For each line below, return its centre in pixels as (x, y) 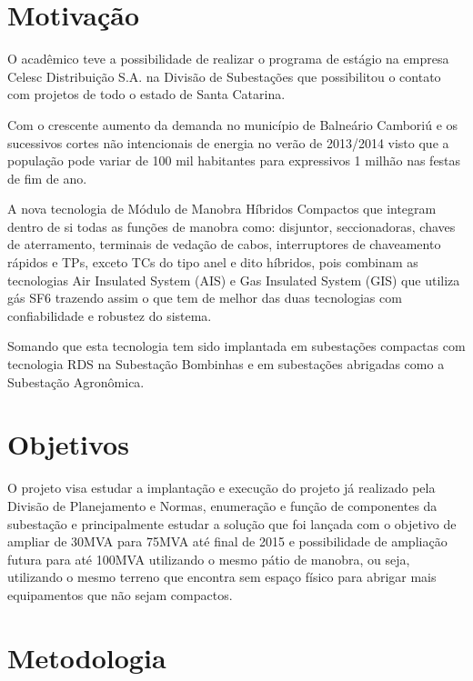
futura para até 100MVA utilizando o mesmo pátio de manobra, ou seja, (209, 559)
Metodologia (87, 657)
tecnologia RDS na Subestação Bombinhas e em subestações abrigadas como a (226, 364)
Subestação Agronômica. (76, 381)
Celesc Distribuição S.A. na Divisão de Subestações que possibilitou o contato (224, 76)
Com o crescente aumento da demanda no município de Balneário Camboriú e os (233, 124)
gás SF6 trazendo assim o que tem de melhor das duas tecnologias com (205, 298)
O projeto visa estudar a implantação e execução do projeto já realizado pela (221, 488)
